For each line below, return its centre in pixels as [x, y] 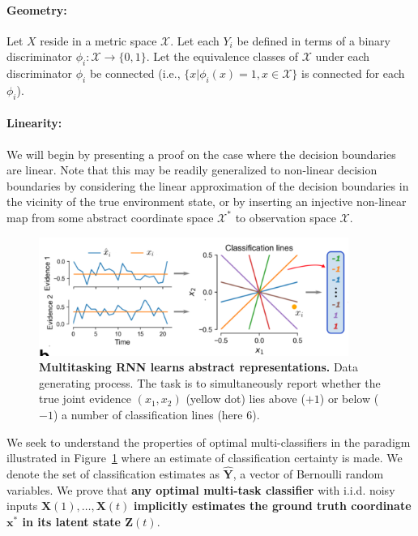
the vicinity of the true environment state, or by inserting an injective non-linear [207, 202]
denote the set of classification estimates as [113, 474]
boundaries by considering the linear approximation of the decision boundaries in [208, 185]
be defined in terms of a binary [313, 40]
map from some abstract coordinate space [110, 217]
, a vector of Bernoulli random [308, 474]
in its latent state [71, 521]
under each [343, 56]
